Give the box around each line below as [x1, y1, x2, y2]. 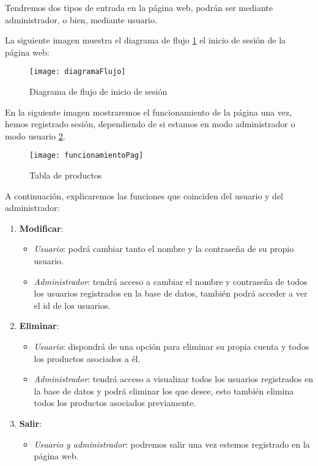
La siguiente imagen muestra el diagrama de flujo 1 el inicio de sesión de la [5, 34, 286, 46]
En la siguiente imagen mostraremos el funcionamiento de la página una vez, [5, 105, 292, 118]
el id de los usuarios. [34, 298, 111, 311]
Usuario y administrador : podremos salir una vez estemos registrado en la [34, 437, 310, 450]
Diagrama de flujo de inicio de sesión [29, 85, 168, 98]
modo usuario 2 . [5, 129, 65, 142]
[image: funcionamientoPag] [29, 151, 144, 160]
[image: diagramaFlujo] [29, 67, 126, 76]
